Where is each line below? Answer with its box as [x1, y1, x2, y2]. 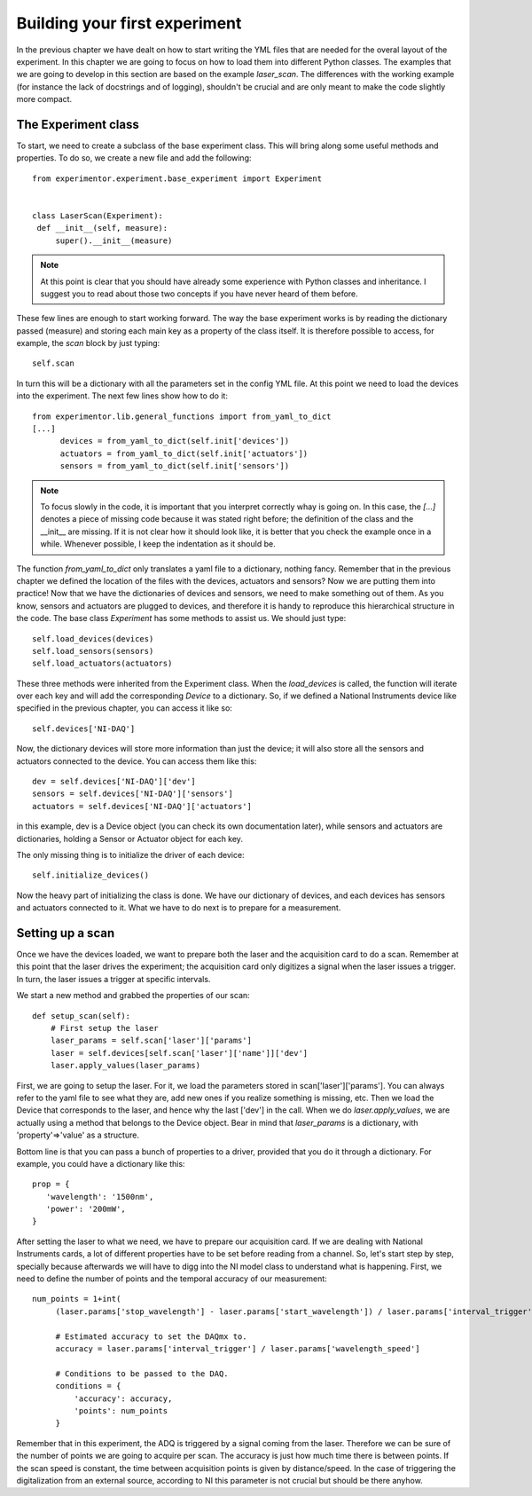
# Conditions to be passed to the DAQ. [55, 1368, 230, 1379]
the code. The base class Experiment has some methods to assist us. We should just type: [16, 613, 347, 624]
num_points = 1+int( [32, 1294, 121, 1304]
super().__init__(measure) [55, 235, 173, 246]
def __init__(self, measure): [36, 223, 168, 233]
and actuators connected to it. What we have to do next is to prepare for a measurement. [16, 902, 341, 913]
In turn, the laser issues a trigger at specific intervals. [16, 973, 211, 984]
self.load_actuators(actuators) [32, 658, 173, 669]
